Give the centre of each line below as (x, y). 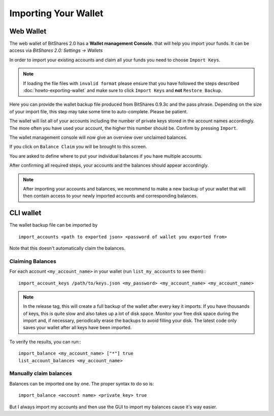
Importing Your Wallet (56, 13)
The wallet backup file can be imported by (54, 225)
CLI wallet (25, 213)
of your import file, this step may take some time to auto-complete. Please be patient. (98, 111)
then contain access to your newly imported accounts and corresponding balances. (110, 196)
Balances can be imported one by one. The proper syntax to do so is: (82, 383)
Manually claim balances (41, 373)
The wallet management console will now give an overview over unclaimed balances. (98, 137)
